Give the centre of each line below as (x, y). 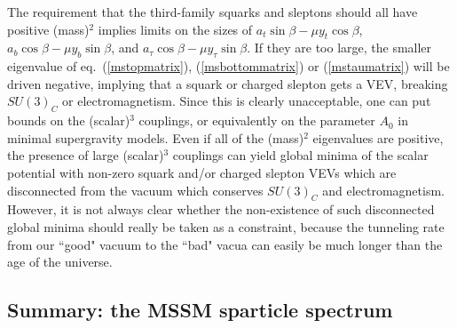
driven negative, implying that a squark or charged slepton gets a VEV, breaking (228, 83)
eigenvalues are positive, (378, 137)
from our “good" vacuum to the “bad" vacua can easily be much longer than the (225, 244)
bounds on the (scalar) (69, 120)
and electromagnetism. (383, 190)
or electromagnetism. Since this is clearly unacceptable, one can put (247, 101)
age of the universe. (60, 262)
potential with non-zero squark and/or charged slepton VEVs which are (202, 172)
